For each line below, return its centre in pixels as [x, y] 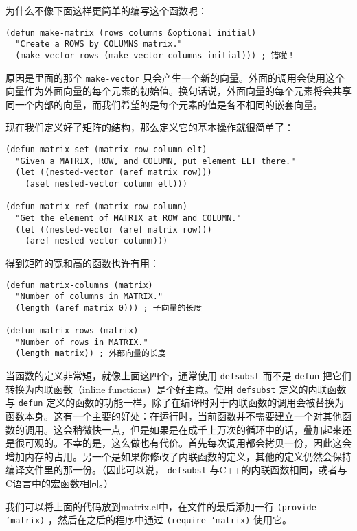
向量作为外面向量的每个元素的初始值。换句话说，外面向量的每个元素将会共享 [178, 91]
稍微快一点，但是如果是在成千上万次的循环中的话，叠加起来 [207, 429]
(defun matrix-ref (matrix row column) [96, 207]
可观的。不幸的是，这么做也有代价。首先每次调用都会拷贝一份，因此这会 [188, 443]
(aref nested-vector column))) [96, 241]
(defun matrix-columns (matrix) [79, 285]
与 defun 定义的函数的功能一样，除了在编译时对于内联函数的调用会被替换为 [175, 402]
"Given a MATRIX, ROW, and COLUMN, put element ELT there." [156, 161]
